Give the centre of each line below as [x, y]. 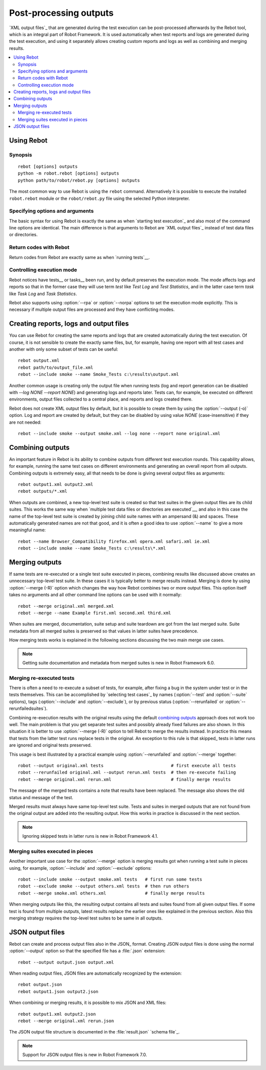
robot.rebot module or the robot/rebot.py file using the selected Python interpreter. [100, 198]
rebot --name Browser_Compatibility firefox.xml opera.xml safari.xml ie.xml [114, 541]
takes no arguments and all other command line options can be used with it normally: [95, 595]
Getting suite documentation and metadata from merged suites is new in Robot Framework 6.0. [119, 663]
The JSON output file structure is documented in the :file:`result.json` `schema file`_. [94, 1032]
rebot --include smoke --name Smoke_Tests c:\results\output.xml [99, 374]
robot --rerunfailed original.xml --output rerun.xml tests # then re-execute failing [127, 773]
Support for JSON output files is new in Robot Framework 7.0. [85, 1055]
